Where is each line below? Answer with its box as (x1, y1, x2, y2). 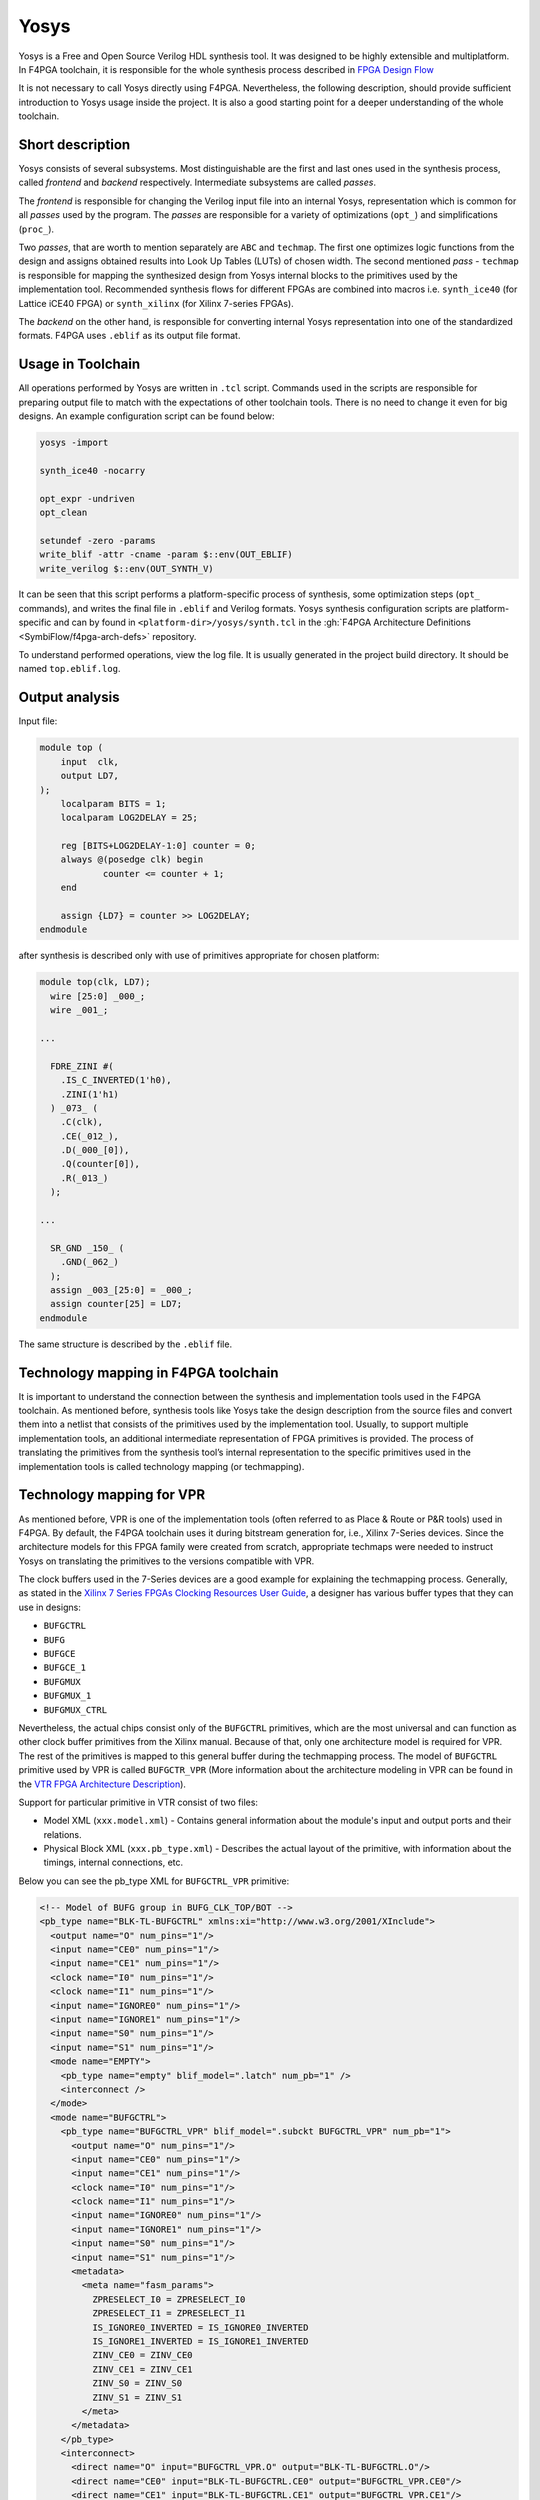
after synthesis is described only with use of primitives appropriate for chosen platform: (18, 950, 380, 962)
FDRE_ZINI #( (50, 1060, 114, 1072)
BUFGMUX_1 (43, 1690, 92, 1702)
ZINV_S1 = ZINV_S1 (91, 2391, 183, 2403)
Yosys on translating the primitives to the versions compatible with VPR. (18, 1555, 315, 1567)
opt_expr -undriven (39, 493, 135, 504)
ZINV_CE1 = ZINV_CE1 (91, 2363, 194, 2375)
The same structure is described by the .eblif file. (18, 1338, 233, 1350)
